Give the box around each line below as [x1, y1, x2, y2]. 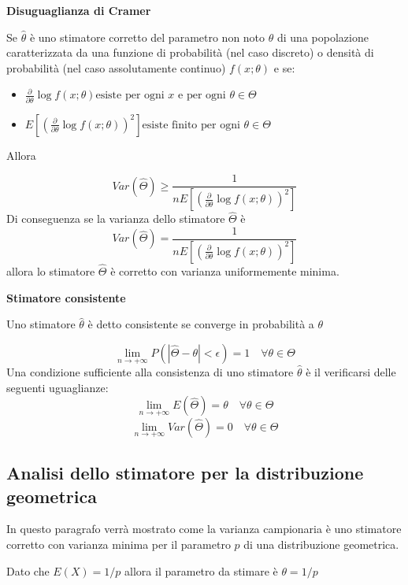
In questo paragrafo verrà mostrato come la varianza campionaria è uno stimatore [6, 520, 402, 537]
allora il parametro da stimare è [124, 562, 278, 579]
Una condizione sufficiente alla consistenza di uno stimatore [6, 364, 294, 380]
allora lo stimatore [6, 263, 95, 280]
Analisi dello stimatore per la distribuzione [6, 461, 364, 485]
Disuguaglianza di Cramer [6, 2, 151, 18]
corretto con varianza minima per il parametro [6, 535, 231, 552]
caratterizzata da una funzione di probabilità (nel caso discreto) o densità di [6, 44, 374, 61]
